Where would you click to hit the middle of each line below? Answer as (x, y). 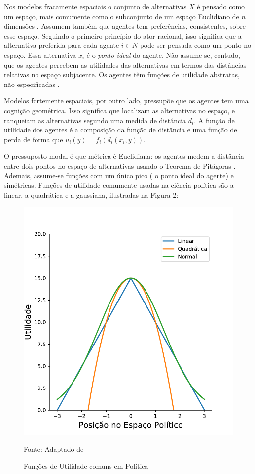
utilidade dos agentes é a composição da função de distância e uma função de (121, 130)
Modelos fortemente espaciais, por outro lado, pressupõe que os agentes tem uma (126, 101)
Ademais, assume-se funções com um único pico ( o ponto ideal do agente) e (119, 175)
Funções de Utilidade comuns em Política (86, 466)
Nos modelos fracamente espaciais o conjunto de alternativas (95, 6)
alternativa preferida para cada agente (62, 45)
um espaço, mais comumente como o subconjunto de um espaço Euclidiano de (122, 16)
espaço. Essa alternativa (40, 55)
